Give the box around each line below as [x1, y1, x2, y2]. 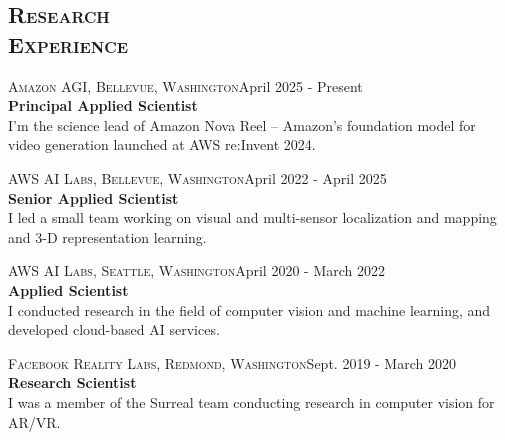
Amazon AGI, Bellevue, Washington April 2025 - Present [8, 75, 363, 96]
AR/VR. [8, 411, 61, 432]
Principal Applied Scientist [8, 95, 198, 116]
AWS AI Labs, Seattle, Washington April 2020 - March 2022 [8, 260, 385, 281]
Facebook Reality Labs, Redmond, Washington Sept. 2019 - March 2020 [8, 352, 456, 373]
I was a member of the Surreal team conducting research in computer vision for [8, 391, 495, 412]
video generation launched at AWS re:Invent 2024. [8, 134, 316, 155]
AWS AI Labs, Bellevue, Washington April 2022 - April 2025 [8, 167, 387, 188]
